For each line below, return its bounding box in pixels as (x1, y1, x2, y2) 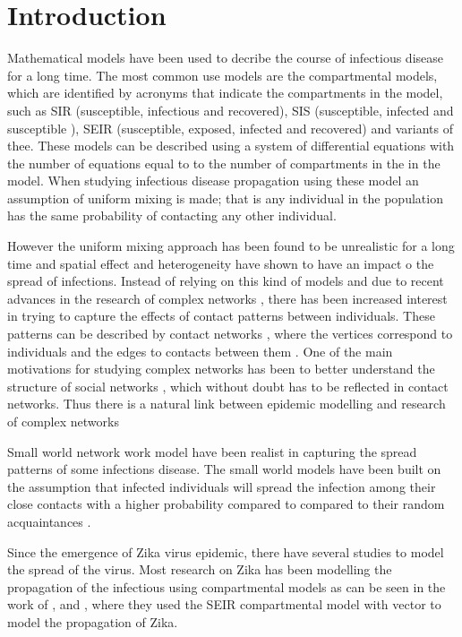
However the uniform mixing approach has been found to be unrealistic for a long (7, 237, 455, 255)
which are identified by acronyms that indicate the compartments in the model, (7, 83, 443, 102)
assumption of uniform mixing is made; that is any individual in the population (7, 188, 443, 207)
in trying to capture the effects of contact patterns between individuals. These (7, 306, 435, 325)
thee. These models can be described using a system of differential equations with (7, 136, 455, 155)
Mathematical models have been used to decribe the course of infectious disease (7, 48, 443, 67)
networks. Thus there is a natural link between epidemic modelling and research (7, 394, 446, 413)
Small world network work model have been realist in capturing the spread (7, 442, 417, 461)
